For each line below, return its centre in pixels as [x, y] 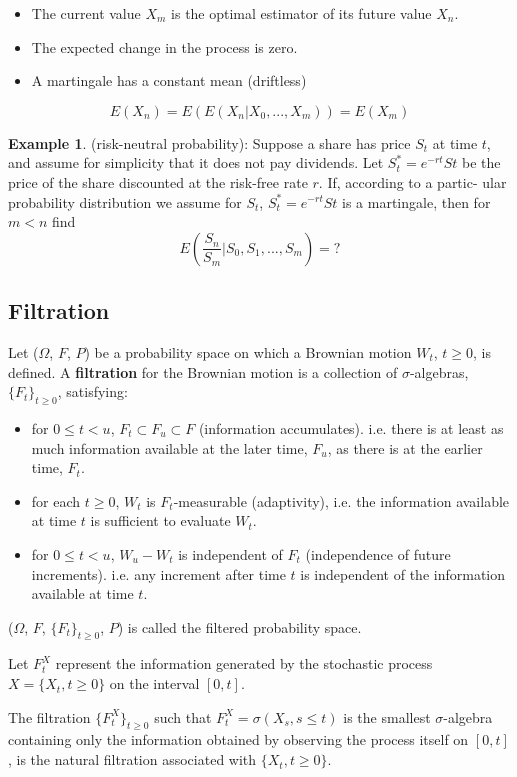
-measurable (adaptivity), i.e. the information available [341, 500]
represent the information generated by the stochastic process [244, 663]
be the [481, 162]
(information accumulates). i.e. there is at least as [351, 427]
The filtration [49, 716]
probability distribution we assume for [125, 201]
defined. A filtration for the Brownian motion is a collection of [203, 371]
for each [56, 500]
